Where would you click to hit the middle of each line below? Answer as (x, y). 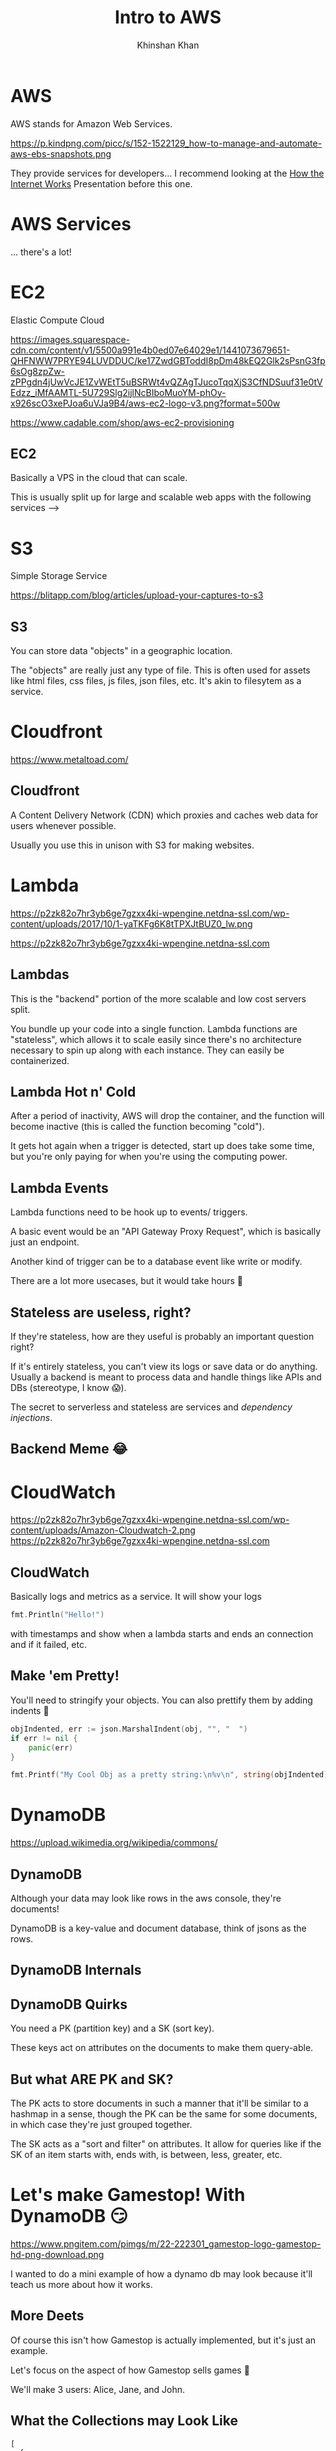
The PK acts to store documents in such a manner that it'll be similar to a (159, 2103)
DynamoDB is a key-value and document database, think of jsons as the (158, 1928)
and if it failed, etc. (49, 1645)
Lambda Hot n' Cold (73, 1092)
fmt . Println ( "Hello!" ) (57, 1615)
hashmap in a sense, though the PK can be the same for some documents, (164, 2114)
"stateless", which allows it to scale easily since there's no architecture (156, 1039)
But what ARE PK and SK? (92, 2079)
